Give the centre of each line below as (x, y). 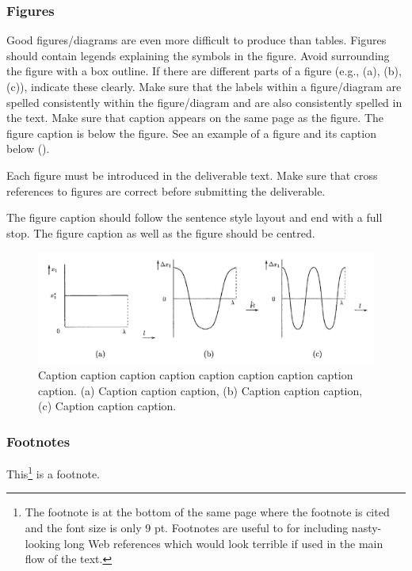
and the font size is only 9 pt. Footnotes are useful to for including (187, 527)
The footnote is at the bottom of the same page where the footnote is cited (207, 512)
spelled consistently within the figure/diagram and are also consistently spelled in (204, 102)
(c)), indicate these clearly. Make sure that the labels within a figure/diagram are (204, 86)
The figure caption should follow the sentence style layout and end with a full (195, 217)
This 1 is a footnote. (53, 472)
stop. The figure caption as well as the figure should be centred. (161, 232)
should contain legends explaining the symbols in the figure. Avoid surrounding (198, 55)
